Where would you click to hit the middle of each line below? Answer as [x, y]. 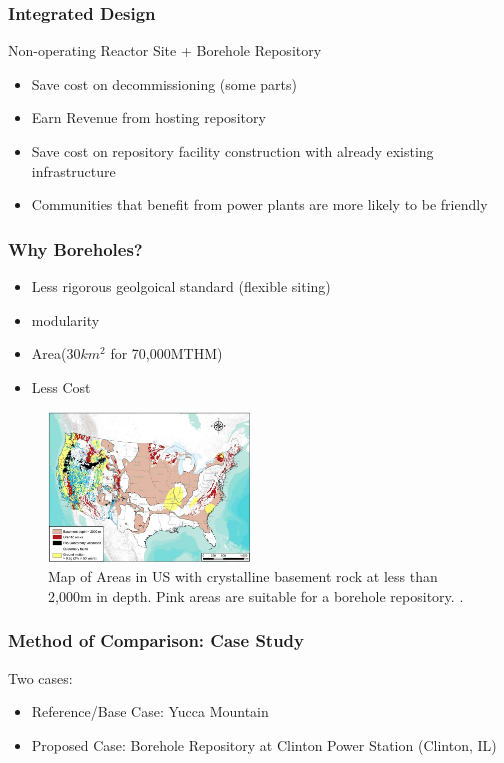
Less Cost [61, 386]
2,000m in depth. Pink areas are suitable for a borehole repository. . [256, 595]
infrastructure [73, 170]
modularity [65, 319]
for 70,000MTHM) [166, 353]
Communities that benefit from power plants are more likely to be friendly [259, 204]
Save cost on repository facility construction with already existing [232, 151]
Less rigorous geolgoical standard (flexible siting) [181, 286]
